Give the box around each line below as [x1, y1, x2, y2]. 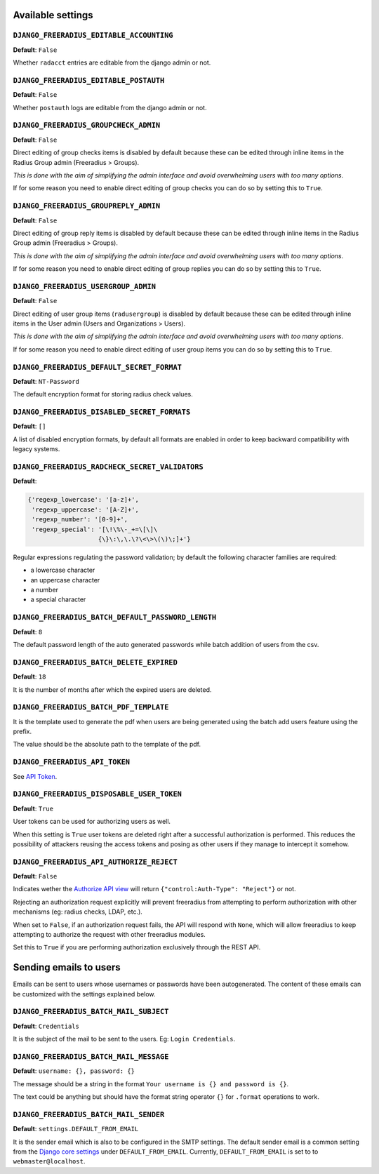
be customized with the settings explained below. [13, 989, 156, 998]
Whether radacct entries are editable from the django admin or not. [13, 58, 211, 67]
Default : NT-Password [13, 377, 80, 385]
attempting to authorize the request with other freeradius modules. [13, 930, 206, 939]
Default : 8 [13, 627, 43, 636]
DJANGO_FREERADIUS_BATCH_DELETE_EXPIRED [13, 658, 178, 667]
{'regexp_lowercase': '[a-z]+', [27, 495, 140, 504]
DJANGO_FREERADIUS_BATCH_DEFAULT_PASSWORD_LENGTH [13, 613, 217, 622]
